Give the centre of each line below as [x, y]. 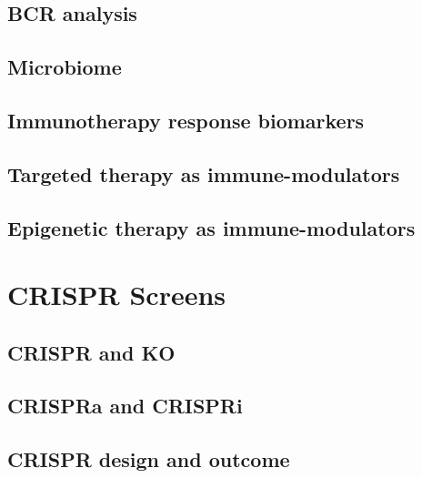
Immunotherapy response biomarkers [186, 120]
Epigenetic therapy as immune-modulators [211, 227]
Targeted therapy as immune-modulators [204, 173]
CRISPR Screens [117, 295]
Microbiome [65, 67]
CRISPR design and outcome [149, 459]
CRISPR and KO [91, 352]
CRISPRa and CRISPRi [125, 406]
